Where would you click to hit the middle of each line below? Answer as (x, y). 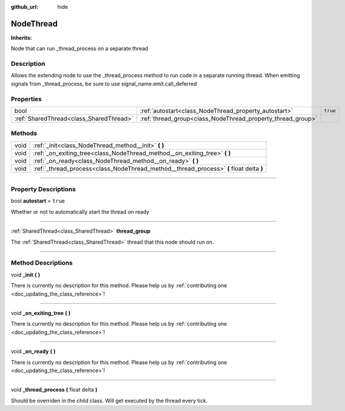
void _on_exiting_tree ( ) (41, 313)
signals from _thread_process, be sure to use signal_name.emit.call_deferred (104, 84)
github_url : (24, 7)
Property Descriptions (43, 190)
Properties (26, 99)
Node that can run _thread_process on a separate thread (79, 49)
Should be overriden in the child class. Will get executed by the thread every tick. (109, 400)
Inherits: (21, 38)
